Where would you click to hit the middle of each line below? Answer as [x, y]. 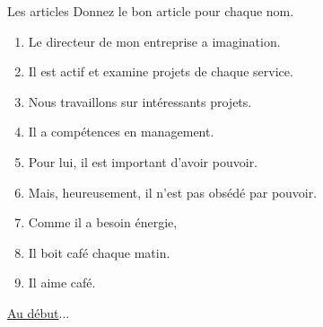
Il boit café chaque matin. [99, 252]
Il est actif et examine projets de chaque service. [161, 71]
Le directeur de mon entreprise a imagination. [154, 41]
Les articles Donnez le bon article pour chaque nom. [151, 11]
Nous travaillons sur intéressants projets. [140, 101]
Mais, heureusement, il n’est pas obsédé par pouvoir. [173, 192]
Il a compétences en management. [121, 132]
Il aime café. [62, 283]
